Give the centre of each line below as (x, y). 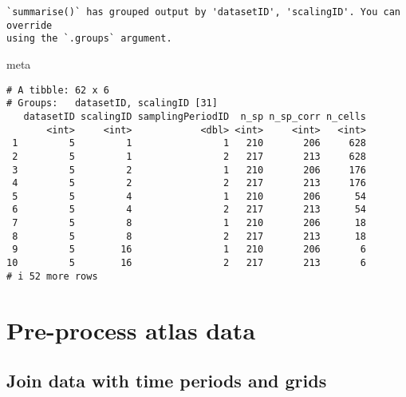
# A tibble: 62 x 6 (58, 90)
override (30, 25)
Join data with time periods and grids (167, 381)
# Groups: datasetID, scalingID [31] (112, 103)
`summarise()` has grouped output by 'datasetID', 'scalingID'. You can (203, 12)
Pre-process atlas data (131, 330)
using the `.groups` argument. (89, 39)
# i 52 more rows (52, 276)
